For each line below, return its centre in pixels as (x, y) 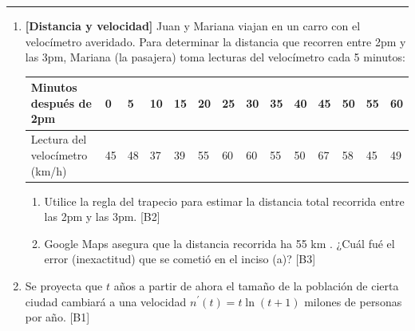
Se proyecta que (64, 285)
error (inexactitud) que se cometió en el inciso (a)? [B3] (180, 259)
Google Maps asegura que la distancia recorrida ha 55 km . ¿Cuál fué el (219, 243)
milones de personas (353, 301)
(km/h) (49, 170)
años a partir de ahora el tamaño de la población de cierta (256, 285)
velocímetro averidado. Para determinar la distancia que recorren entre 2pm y (215, 41)
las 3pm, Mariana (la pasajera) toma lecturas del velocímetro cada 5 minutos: (215, 57)
